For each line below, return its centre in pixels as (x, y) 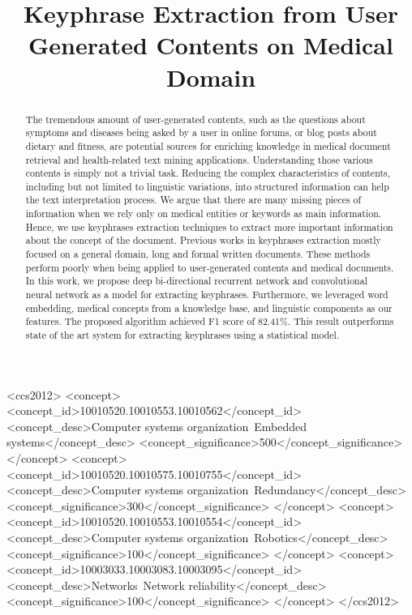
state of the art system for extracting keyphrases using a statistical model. (182, 335)
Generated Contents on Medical (211, 45)
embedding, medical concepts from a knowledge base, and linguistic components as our (209, 307)
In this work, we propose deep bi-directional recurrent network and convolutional (196, 281)
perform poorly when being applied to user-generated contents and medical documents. (210, 267)
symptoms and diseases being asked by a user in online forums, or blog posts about (201, 132)
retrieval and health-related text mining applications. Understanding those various (199, 159)
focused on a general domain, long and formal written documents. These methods (198, 254)
